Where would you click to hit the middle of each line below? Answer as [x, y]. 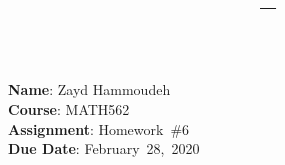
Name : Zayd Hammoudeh [89, 89]
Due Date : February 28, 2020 [104, 148]
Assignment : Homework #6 [99, 128]
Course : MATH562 [69, 108]
